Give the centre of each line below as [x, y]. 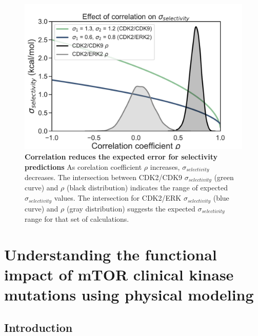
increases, [165, 166]
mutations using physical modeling [129, 295]
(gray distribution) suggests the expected [131, 208]
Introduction [38, 327]
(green [224, 177]
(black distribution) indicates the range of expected [147, 188]
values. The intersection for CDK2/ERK [118, 198]
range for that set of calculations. [77, 218]
